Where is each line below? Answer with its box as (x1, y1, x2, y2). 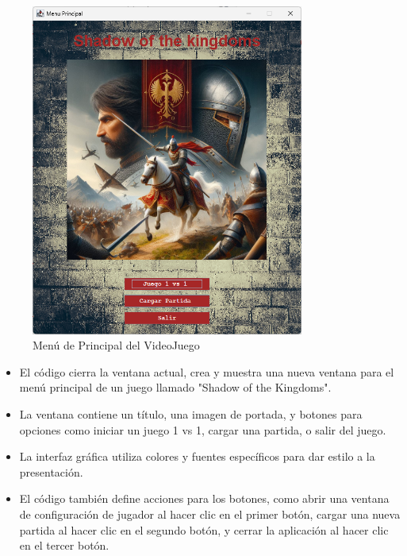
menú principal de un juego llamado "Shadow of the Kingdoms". (19, 379, 332, 396)
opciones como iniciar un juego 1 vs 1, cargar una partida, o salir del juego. (19, 421, 386, 438)
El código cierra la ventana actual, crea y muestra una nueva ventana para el (19, 363, 394, 380)
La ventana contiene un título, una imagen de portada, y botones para (19, 406, 363, 423)
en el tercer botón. (19, 537, 109, 554)
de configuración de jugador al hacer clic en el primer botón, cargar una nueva (19, 506, 401, 523)
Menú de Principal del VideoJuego (33, 337, 200, 353)
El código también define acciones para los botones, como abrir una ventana (19, 490, 390, 507)
